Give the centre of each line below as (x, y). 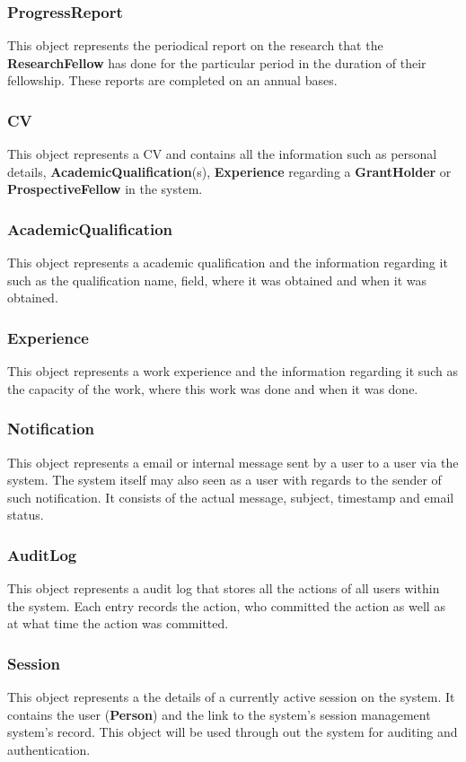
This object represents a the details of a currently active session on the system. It (231, 697)
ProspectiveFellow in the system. (105, 189)
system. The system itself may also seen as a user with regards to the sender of (224, 480)
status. (26, 515)
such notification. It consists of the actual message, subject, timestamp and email (231, 497)
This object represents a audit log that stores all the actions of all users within (224, 588)
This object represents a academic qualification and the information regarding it (228, 263)
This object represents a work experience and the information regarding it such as (233, 371)
